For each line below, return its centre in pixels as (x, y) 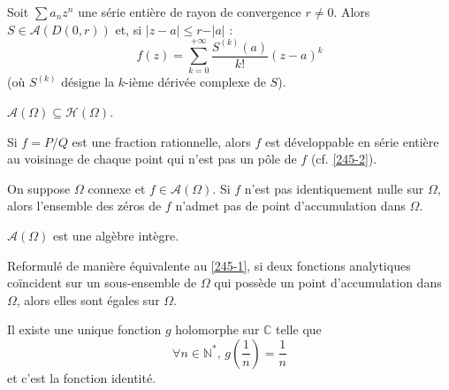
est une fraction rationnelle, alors (161, 141)
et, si (129, 29)
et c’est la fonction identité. (82, 377)
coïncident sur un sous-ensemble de (102, 283)
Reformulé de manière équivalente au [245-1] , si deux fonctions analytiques (209, 265)
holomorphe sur (217, 329)
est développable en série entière (352, 141)
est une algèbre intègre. (116, 235)
